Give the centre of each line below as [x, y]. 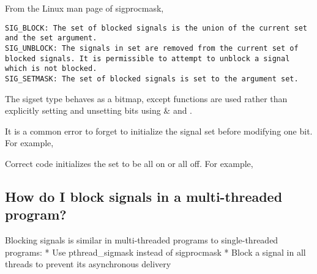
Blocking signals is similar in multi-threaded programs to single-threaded [142, 240]
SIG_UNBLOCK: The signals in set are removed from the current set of [152, 48]
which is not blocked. [51, 69]
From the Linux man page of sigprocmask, [84, 8]
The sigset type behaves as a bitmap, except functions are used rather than [146, 98]
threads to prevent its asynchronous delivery [88, 264]
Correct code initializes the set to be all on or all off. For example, [129, 163]
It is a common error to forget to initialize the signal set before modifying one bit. [159, 131]
